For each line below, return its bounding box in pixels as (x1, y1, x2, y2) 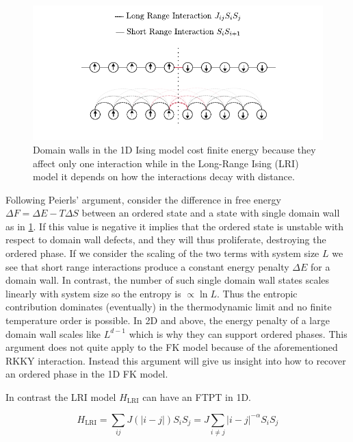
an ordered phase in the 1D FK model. (5, 367, 168, 381)
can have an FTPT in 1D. (142, 390, 251, 404)
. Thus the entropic (217, 286, 298, 300)
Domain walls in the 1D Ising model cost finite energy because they (33, 142, 316, 156)
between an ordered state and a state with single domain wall (81, 206, 340, 220)
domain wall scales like (5, 326, 101, 341)
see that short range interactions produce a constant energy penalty (5, 259, 289, 273)
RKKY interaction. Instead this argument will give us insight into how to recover (5, 353, 346, 367)
